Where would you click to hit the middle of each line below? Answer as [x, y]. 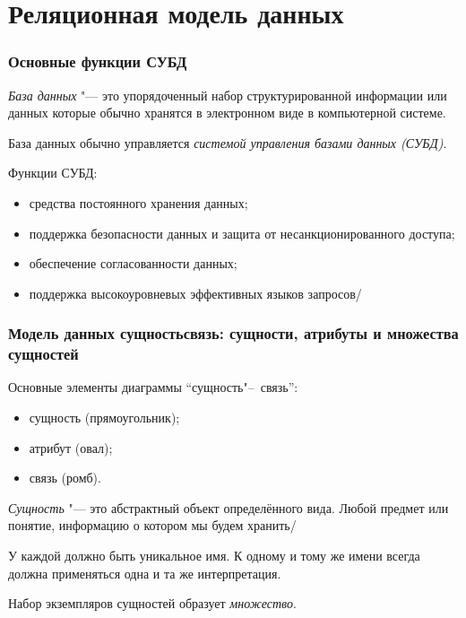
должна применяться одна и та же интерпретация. [145, 573]
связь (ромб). [65, 478]
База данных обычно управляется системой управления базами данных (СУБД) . [228, 142]
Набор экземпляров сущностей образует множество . [152, 603]
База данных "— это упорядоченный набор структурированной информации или [228, 95]
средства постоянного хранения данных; [138, 202]
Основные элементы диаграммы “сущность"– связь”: [153, 387]
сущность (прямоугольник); [104, 418]
